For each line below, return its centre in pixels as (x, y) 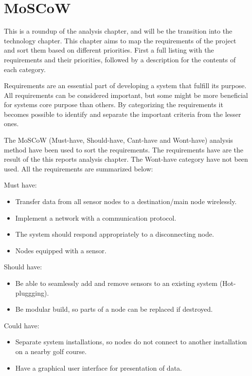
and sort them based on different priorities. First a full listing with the (109, 50)
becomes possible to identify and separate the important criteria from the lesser (123, 114)
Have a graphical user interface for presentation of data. (99, 367)
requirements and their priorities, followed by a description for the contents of (120, 59)
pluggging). (32, 292)
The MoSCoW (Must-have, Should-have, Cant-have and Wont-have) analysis (118, 140)
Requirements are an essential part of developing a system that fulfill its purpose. (125, 85)
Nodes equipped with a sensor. (61, 250)
